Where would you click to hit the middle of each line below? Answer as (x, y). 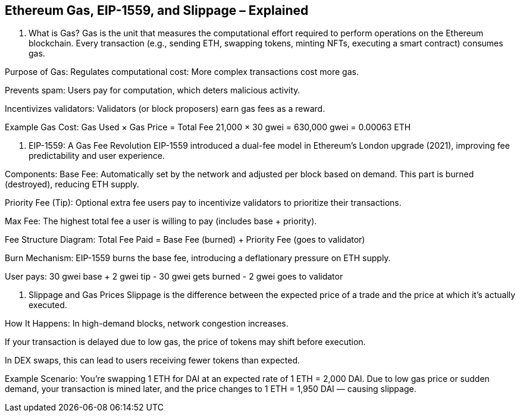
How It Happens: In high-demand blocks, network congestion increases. (147, 324)
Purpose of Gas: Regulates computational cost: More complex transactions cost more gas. (182, 72)
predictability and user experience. (97, 156)
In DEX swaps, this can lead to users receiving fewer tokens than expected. (153, 360)
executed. (48, 305)
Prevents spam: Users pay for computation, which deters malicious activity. (153, 90)
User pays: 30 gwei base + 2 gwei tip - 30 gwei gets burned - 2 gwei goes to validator (174, 277)
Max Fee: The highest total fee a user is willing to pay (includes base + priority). (161, 221)
